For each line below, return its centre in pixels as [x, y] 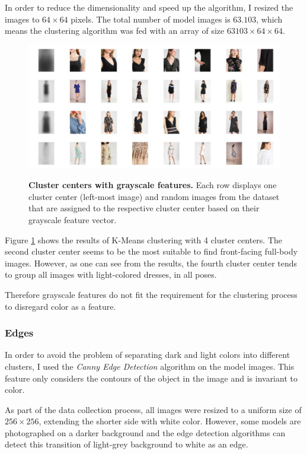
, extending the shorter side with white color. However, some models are [170, 421]
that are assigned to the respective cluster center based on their [144, 208]
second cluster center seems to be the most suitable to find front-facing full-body [151, 251]
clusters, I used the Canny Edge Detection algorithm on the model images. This [150, 366]
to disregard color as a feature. [60, 306]
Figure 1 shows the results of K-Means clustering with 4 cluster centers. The [144, 239]
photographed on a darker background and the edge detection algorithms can [145, 432]
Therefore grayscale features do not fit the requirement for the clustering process [151, 294]
